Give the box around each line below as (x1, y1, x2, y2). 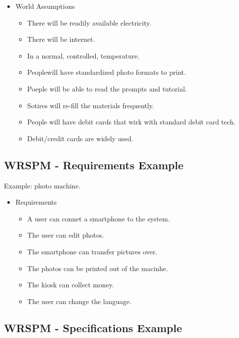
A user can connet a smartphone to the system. (27, 213, 170, 223)
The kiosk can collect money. (27, 279, 114, 290)
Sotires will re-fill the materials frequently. (27, 100, 154, 110)
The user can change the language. (27, 296, 132, 306)
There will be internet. (27, 34, 95, 44)
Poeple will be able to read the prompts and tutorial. (27, 83, 187, 93)
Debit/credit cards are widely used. (27, 133, 133, 143)
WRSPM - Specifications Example (4, 320, 182, 335)
